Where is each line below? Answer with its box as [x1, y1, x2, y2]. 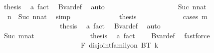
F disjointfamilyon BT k [80, 40, 159, 50]
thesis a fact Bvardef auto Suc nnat [3, 1, 207, 11]
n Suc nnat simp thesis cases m [7, 11, 208, 21]
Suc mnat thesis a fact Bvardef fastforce [3, 30, 210, 40]
